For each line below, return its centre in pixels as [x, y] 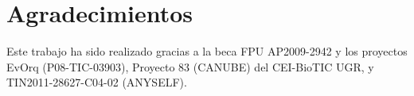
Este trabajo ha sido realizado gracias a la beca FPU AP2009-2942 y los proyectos [207, 51]
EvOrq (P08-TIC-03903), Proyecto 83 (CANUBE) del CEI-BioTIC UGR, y [190, 66]
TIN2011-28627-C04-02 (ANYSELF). [97, 82]
